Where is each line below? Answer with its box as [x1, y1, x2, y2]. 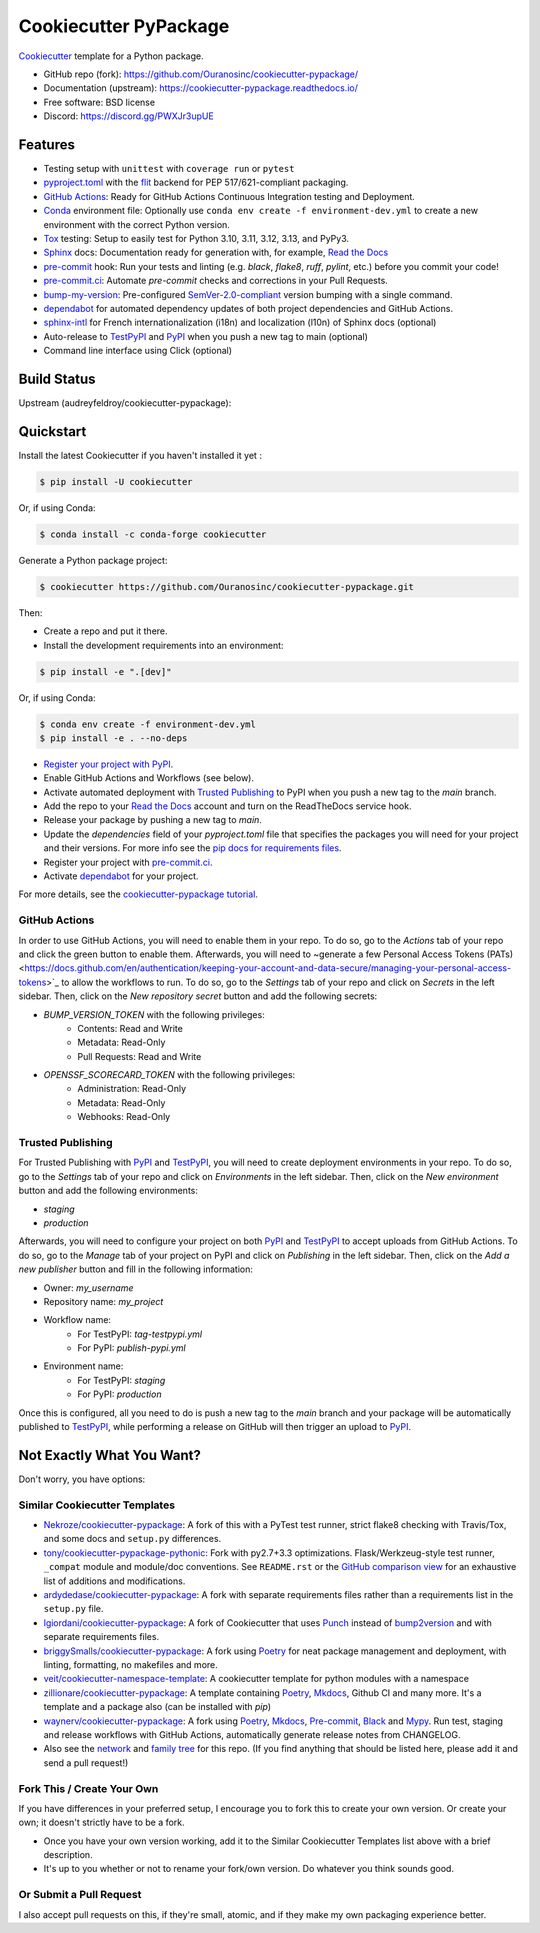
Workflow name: [43, 1314, 112, 1326]
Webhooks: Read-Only [77, 1111, 171, 1123]
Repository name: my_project [43, 1295, 164, 1307]
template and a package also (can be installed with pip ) [43, 1701, 272, 1713]
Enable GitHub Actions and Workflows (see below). [43, 772, 255, 784]
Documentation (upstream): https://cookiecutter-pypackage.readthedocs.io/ [43, 82, 359, 94]
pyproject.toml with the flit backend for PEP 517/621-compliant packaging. [43, 176, 349, 189]
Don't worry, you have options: [18, 1473, 146, 1485]
